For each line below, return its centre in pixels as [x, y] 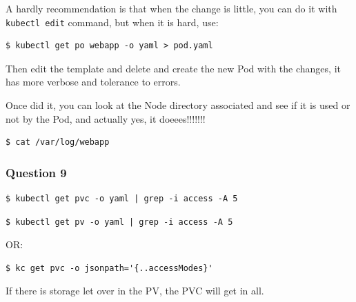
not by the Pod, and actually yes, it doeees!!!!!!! [106, 118]
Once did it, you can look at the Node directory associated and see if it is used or [178, 105]
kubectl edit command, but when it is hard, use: [112, 22]
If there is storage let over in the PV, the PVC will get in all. [135, 291]
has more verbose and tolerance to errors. [93, 82]
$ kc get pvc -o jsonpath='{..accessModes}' [109, 268]
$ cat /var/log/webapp [58, 142]
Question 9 [36, 172]
